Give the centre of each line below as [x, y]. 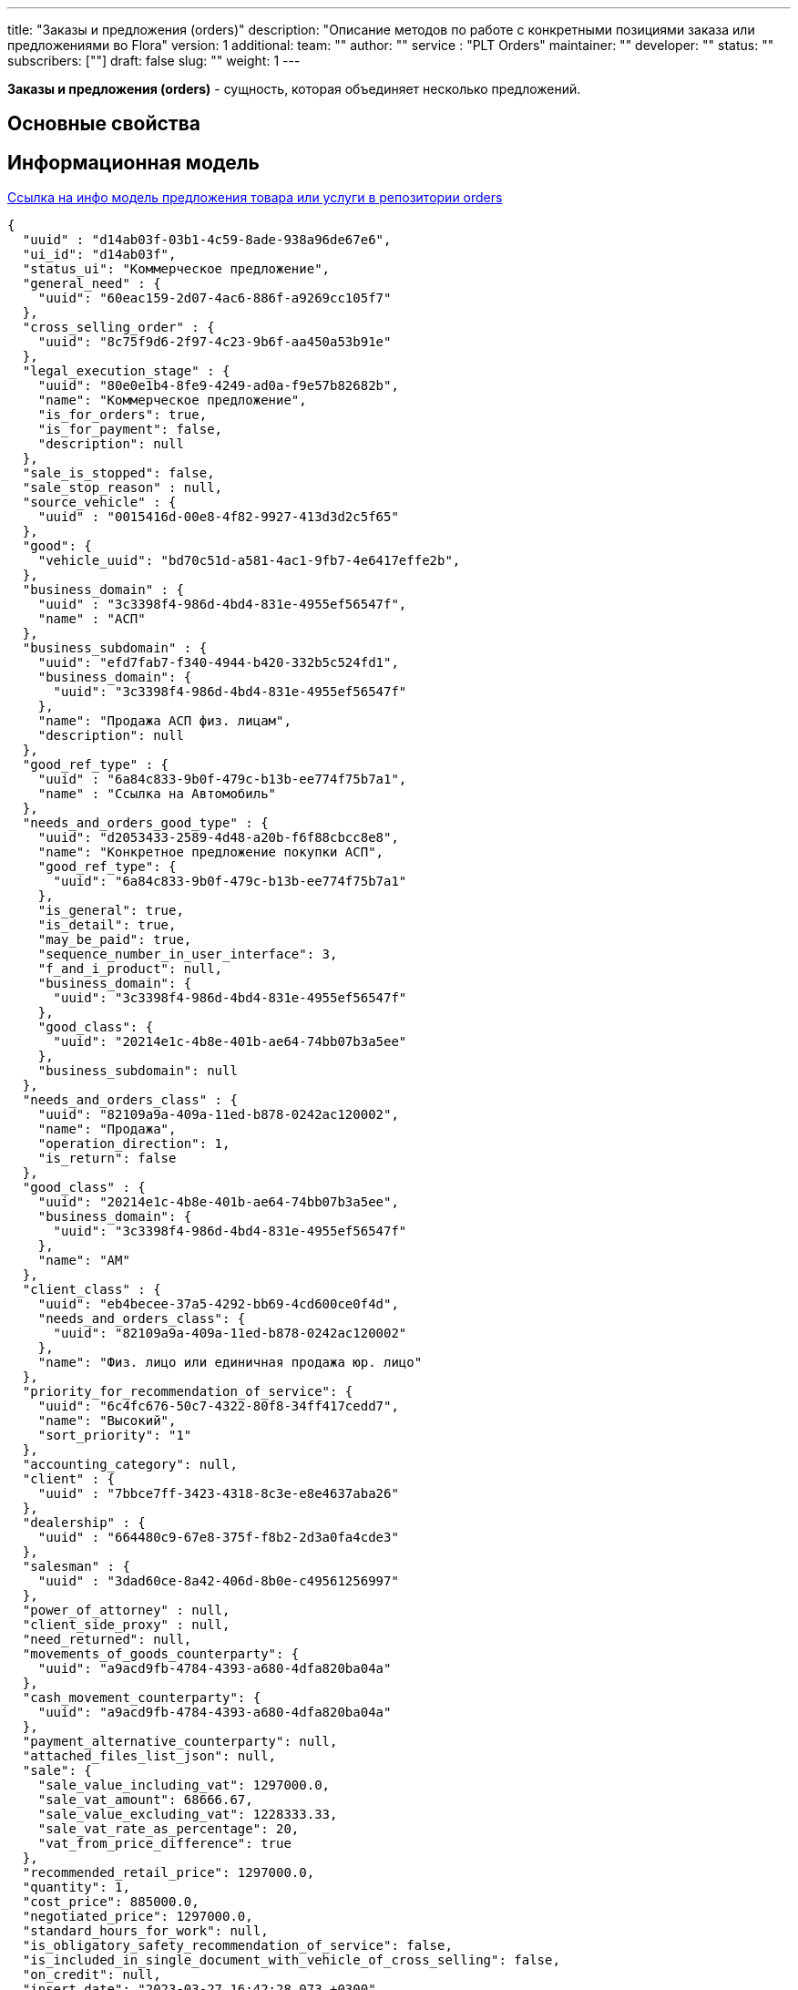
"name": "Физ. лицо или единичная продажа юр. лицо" [230, 1363]
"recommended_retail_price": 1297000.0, [169, 1873]
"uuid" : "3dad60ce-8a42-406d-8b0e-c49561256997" [218, 1581]
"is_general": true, [111, 911]
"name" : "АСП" [92, 619]
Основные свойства [104, 124]
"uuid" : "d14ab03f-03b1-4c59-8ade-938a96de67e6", [207, 240]
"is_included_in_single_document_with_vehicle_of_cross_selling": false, [291, 1960]
